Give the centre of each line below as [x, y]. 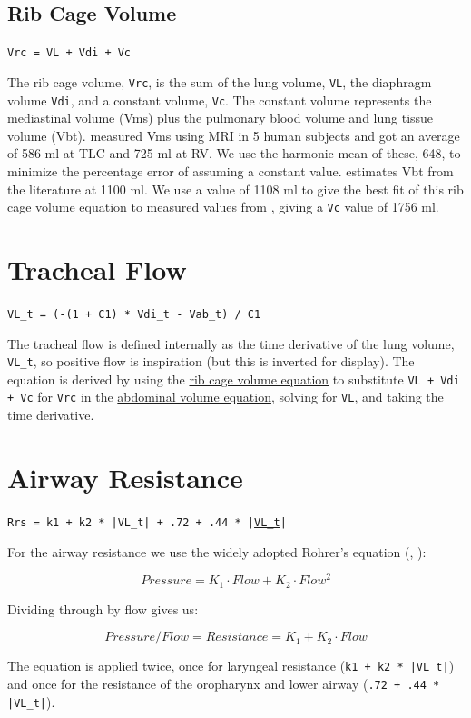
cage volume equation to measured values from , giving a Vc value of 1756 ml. [223, 207]
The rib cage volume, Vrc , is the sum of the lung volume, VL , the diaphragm [220, 81]
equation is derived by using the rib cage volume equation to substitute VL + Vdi [234, 379]
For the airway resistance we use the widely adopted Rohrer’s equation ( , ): [217, 551]
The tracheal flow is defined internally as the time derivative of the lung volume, [231, 343]
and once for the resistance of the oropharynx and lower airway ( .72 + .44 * [224, 683]
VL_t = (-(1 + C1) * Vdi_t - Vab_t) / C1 [134, 314]
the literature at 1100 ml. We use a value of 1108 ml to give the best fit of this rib [235, 189]
